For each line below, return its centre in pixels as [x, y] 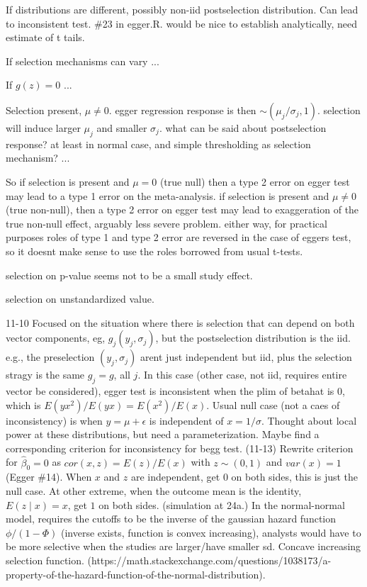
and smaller [122, 127]
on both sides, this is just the [295, 477]
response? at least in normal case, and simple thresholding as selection [158, 144]
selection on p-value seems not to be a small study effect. [129, 275]
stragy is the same [45, 375]
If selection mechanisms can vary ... [83, 61]
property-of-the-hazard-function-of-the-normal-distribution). [136, 574]
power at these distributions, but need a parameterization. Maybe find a [163, 434]
